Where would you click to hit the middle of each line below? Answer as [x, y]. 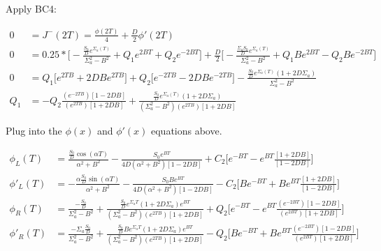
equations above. [186, 130]
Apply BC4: [31, 8]
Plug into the [34, 130]
